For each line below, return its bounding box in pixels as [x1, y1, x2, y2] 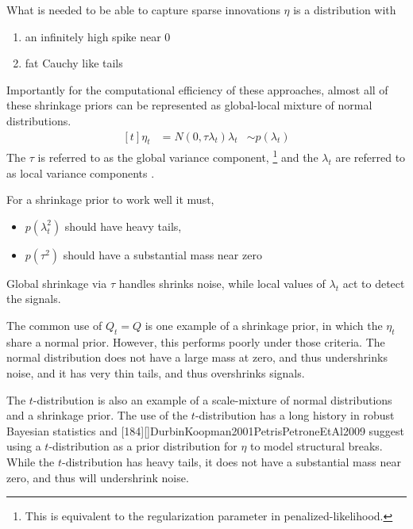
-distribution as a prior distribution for [48, 438, 237, 454]
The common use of [6, 317, 102, 334]
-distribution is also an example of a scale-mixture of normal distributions [33, 391, 392, 408]
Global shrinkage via [6, 274, 107, 291]
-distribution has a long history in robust [195, 407, 395, 424]
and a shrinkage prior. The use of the [6, 407, 188, 424]
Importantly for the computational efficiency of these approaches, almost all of [6, 81, 388, 98]
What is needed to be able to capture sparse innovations [6, 2, 280, 17]
